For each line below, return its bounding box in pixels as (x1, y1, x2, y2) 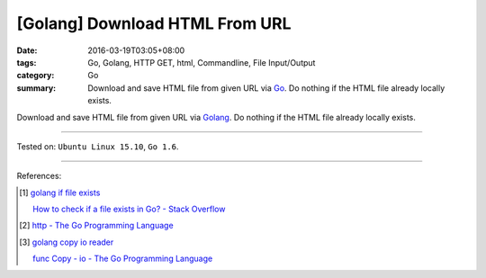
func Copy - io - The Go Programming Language (32, 253, 213, 265)
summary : (16, 82, 57, 94)
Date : (16, 45, 38, 56)
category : (16, 70, 55, 81)
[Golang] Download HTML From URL (16, 13, 292, 33)
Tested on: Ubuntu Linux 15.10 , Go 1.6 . (16, 140, 179, 152)
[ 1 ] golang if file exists (19, 187, 101, 198)
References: (16, 171, 62, 182)
